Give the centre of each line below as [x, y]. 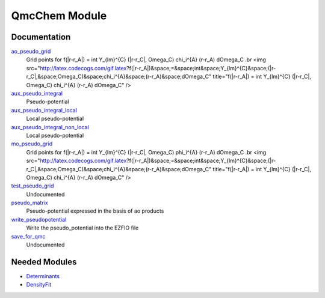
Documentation [41, 37]
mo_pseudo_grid [32, 144]
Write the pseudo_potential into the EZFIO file [82, 228]
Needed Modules [44, 262]
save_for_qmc [28, 236]
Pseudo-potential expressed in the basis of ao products [95, 211]
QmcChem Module [59, 16]
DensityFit [39, 285]
